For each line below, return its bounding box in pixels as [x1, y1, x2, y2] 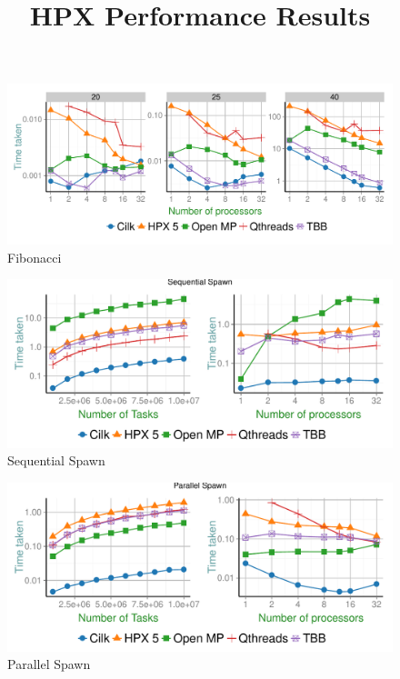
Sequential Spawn [7, 451, 105, 470]
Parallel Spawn [7, 654, 91, 674]
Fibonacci [7, 247, 62, 266]
